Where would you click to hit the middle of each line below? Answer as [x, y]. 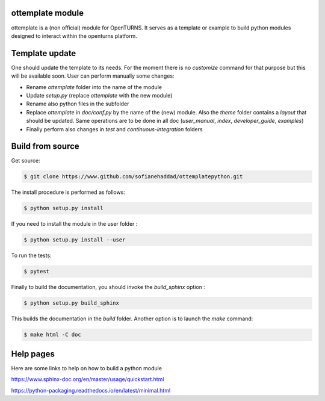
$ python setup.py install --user [75, 240]
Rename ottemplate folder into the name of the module [94, 87]
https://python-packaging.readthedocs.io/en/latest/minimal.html [91, 390]
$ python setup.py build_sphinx [72, 303]
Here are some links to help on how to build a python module [87, 368]
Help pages [33, 354]
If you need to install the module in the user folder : [74, 224]
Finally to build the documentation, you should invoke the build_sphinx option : [108, 287]
